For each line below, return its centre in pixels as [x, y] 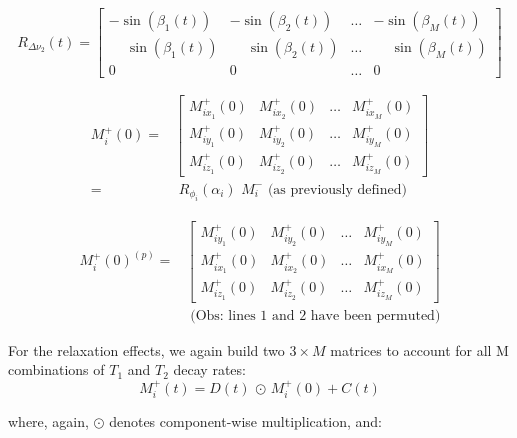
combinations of [56, 369]
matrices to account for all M [419, 349]
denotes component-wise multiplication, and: [245, 421]
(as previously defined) [337, 189]
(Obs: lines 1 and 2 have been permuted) [315, 315]
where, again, [48, 421]
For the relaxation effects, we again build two [146, 349]
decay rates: [209, 369]
